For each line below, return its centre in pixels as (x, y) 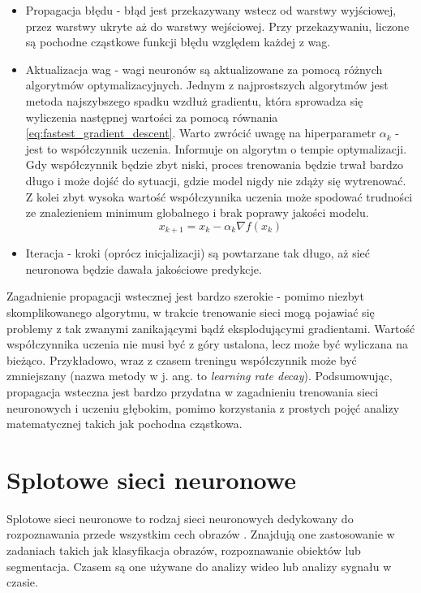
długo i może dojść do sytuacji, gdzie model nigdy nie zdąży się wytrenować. (216, 180)
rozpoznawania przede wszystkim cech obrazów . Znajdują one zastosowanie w (201, 534)
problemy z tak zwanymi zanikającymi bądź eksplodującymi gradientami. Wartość (211, 328)
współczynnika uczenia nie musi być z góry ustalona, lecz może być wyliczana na (207, 344)
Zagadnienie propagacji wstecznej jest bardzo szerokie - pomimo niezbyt (185, 296)
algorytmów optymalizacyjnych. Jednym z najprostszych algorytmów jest (207, 85)
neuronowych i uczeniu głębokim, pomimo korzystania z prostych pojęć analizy (203, 407)
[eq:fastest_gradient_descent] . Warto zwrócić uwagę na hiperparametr (201, 133)
